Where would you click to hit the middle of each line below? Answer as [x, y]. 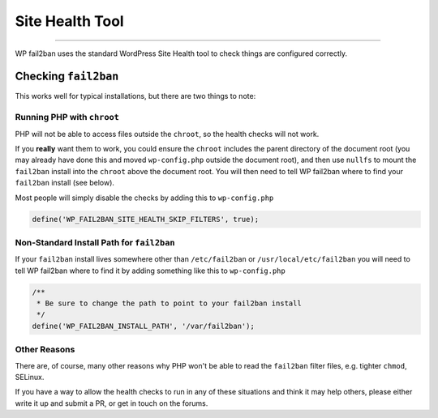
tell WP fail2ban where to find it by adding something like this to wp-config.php [150, 271]
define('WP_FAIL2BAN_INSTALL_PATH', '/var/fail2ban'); [143, 326]
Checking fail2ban [67, 77]
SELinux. [30, 377]
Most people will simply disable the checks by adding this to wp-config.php [144, 198]
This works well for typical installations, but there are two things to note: [135, 96]
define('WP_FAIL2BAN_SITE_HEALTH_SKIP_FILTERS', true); [146, 219]
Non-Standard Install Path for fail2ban [95, 242]
